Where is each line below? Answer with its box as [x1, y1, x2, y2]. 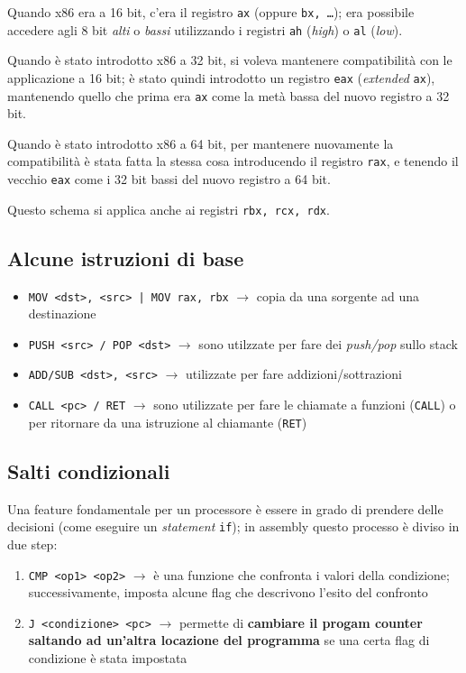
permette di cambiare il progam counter [178, 613, 423, 632]
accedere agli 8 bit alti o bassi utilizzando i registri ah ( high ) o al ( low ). [7, 20, 403, 39]
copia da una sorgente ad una [256, 286, 419, 305]
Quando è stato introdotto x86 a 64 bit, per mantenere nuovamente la [7, 134, 394, 152]
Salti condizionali [7, 456, 170, 484]
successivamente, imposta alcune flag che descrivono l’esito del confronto [28, 583, 428, 602]
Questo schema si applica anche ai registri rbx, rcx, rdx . [7, 199, 330, 218]
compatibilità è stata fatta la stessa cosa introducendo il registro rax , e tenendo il [7, 152, 459, 171]
